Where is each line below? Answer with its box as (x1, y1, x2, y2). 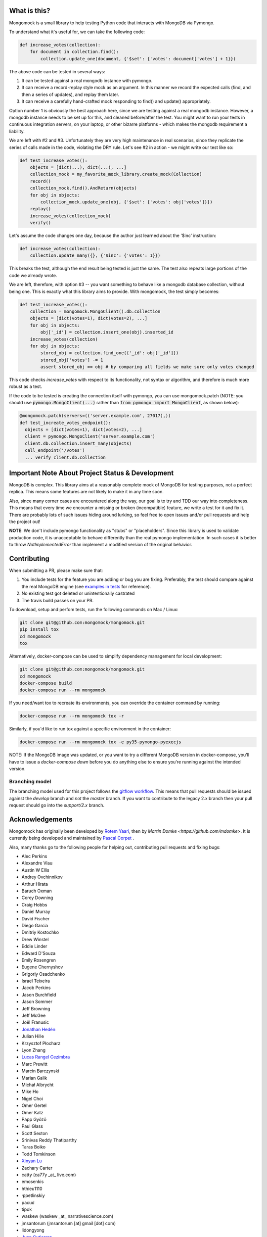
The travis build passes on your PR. (21, 597, 94, 603)
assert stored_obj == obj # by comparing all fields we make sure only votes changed (40, 364, 255, 370)
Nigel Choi (21, 1095, 43, 1101)
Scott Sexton (21, 1130, 48, 1136)
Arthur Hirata (21, 881, 48, 887)
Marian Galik (21, 1075, 47, 1081)
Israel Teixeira (21, 978, 50, 984)
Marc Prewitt (21, 1061, 48, 1067)
